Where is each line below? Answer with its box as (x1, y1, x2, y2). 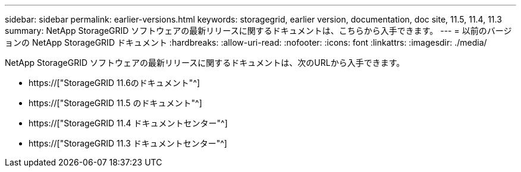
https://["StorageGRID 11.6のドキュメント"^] (29, 78, 200, 88)
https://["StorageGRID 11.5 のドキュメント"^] (29, 98, 202, 108)
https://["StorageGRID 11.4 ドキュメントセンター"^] (29, 118, 228, 128)
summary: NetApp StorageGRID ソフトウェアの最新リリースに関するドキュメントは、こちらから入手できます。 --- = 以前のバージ (5, 26, 512, 36)
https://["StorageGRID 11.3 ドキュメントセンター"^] (29, 138, 227, 148)
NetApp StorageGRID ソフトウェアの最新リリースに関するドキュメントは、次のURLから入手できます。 (5, 58, 405, 68)
